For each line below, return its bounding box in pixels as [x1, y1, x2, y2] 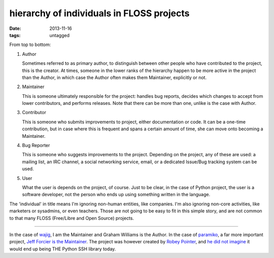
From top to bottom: [9, 42, 51, 48]
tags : [9, 32, 21, 38]
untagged [49, 32, 70, 38]
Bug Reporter [22, 142, 50, 149]
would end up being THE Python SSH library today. [9, 246, 116, 252]
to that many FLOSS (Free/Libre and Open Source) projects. [9, 215, 134, 221]
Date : [9, 25, 21, 31]
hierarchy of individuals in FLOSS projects [9, 8, 190, 19]
